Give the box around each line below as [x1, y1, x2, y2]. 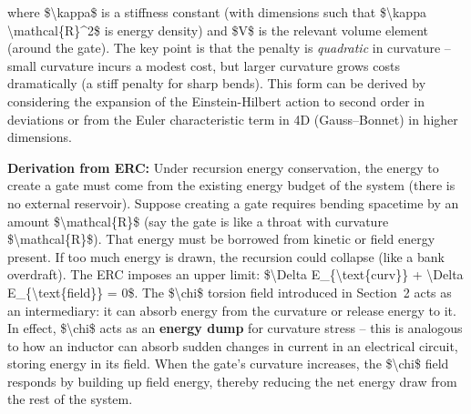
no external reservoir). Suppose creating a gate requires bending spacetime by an [7, 193, 459, 212]
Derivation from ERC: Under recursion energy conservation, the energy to [7, 157, 439, 177]
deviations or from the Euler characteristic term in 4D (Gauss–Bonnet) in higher [7, 109, 458, 128]
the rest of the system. [7, 389, 133, 409]
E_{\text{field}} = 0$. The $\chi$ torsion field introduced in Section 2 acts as [7, 282, 452, 301]
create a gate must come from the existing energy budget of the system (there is [7, 176, 456, 195]
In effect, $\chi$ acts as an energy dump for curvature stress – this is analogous [7, 318, 463, 338]
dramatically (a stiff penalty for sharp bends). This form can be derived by [7, 74, 426, 93]
